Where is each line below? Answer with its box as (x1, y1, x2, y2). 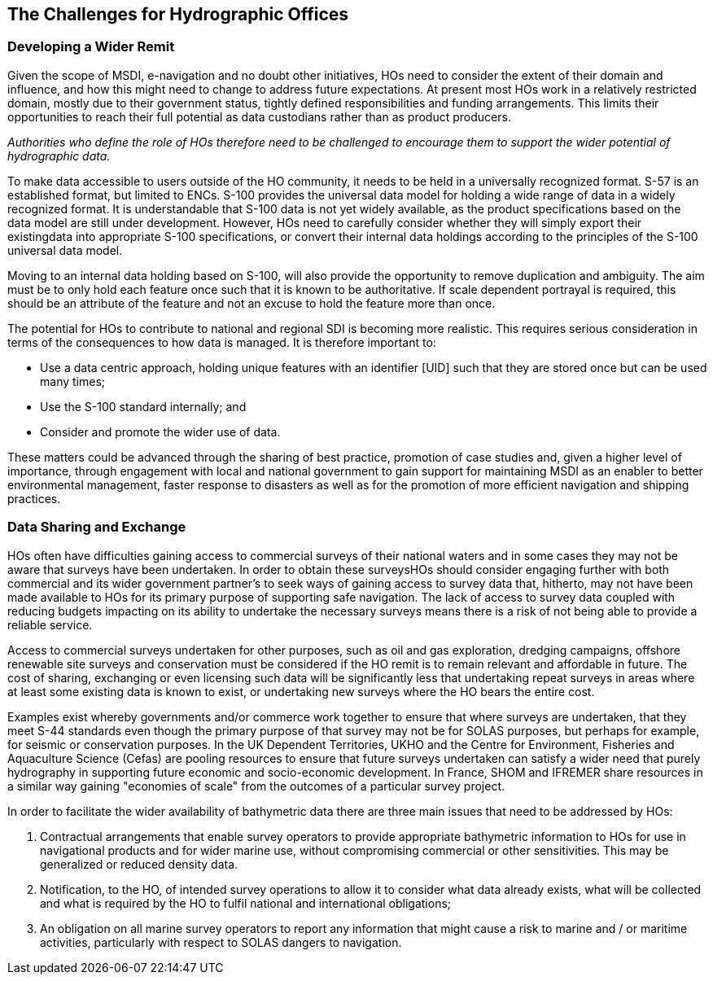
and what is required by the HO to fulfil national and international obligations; (40, 896, 452, 910)
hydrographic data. (7, 148, 111, 163)
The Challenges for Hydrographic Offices (7, 4, 349, 24)
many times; (40, 374, 106, 388)
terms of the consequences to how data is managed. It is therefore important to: (7, 335, 436, 349)
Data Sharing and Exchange (7, 519, 186, 536)
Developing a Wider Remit (7, 38, 175, 55)
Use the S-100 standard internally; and (40, 399, 247, 414)
